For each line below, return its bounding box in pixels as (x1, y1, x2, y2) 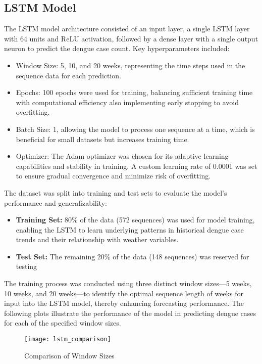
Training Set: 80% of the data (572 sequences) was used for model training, (16, 214, 255, 225)
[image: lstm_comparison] (24, 336, 111, 343)
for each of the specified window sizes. (4, 317, 121, 328)
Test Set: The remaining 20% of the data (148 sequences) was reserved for (16, 251, 249, 261)
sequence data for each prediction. (16, 70, 122, 80)
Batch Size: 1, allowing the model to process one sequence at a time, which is (16, 123, 255, 134)
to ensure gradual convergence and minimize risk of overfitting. (16, 170, 211, 181)
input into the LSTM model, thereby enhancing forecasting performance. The (4, 298, 244, 308)
